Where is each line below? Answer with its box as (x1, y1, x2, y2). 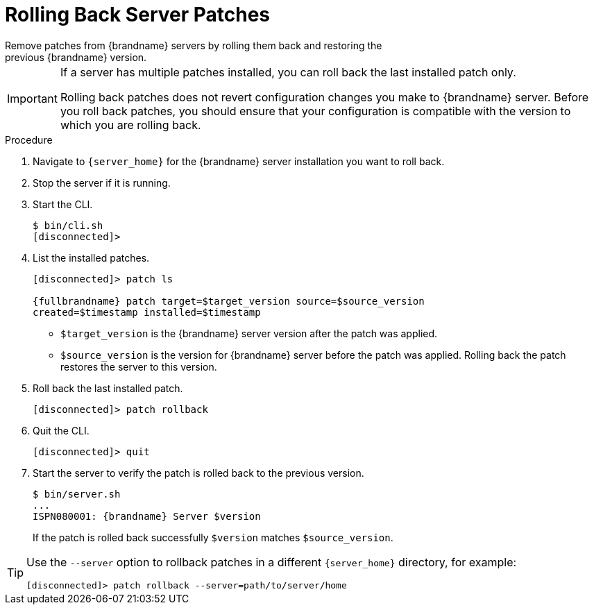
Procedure (5, 133, 53, 146)
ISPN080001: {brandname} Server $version (33, 510, 261, 522)
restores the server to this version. (60, 360, 217, 373)
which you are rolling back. (60, 117, 201, 132)
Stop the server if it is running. (33, 176, 171, 189)
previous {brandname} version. (5, 51, 147, 63)
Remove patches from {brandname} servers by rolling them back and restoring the (5, 39, 382, 51)
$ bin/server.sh (33, 488, 121, 500)
